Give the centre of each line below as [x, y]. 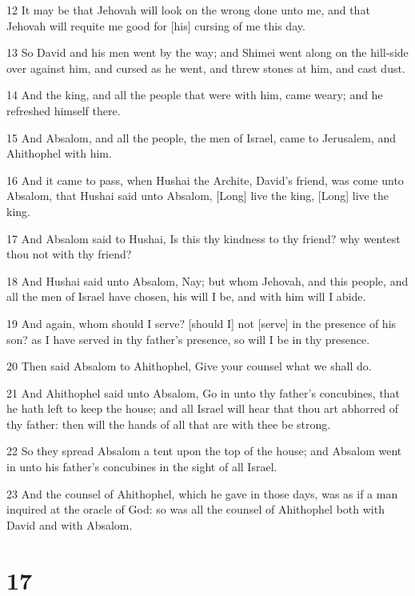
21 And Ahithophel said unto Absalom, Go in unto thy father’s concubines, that [204, 392]
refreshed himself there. [64, 110]
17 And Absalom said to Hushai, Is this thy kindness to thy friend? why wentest [204, 238]
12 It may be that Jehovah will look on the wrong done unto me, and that [188, 10]
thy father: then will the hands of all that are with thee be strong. [169, 424]
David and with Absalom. [70, 524]
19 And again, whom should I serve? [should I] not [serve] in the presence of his [202, 323]
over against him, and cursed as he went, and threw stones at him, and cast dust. [206, 68]
